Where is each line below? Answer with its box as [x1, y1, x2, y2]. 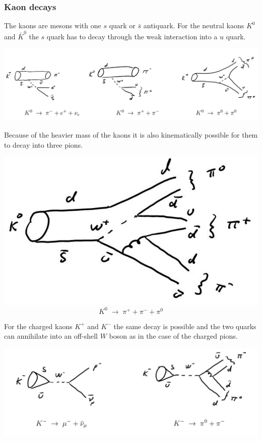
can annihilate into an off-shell [4, 331, 98, 341]
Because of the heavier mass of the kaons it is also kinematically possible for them [4, 129, 258, 140]
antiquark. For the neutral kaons [143, 20, 244, 31]
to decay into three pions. [4, 139, 83, 150]
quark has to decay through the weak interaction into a [46, 31, 218, 41]
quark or [109, 20, 136, 31]
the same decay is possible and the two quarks [113, 321, 256, 331]
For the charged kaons [4, 321, 73, 331]
